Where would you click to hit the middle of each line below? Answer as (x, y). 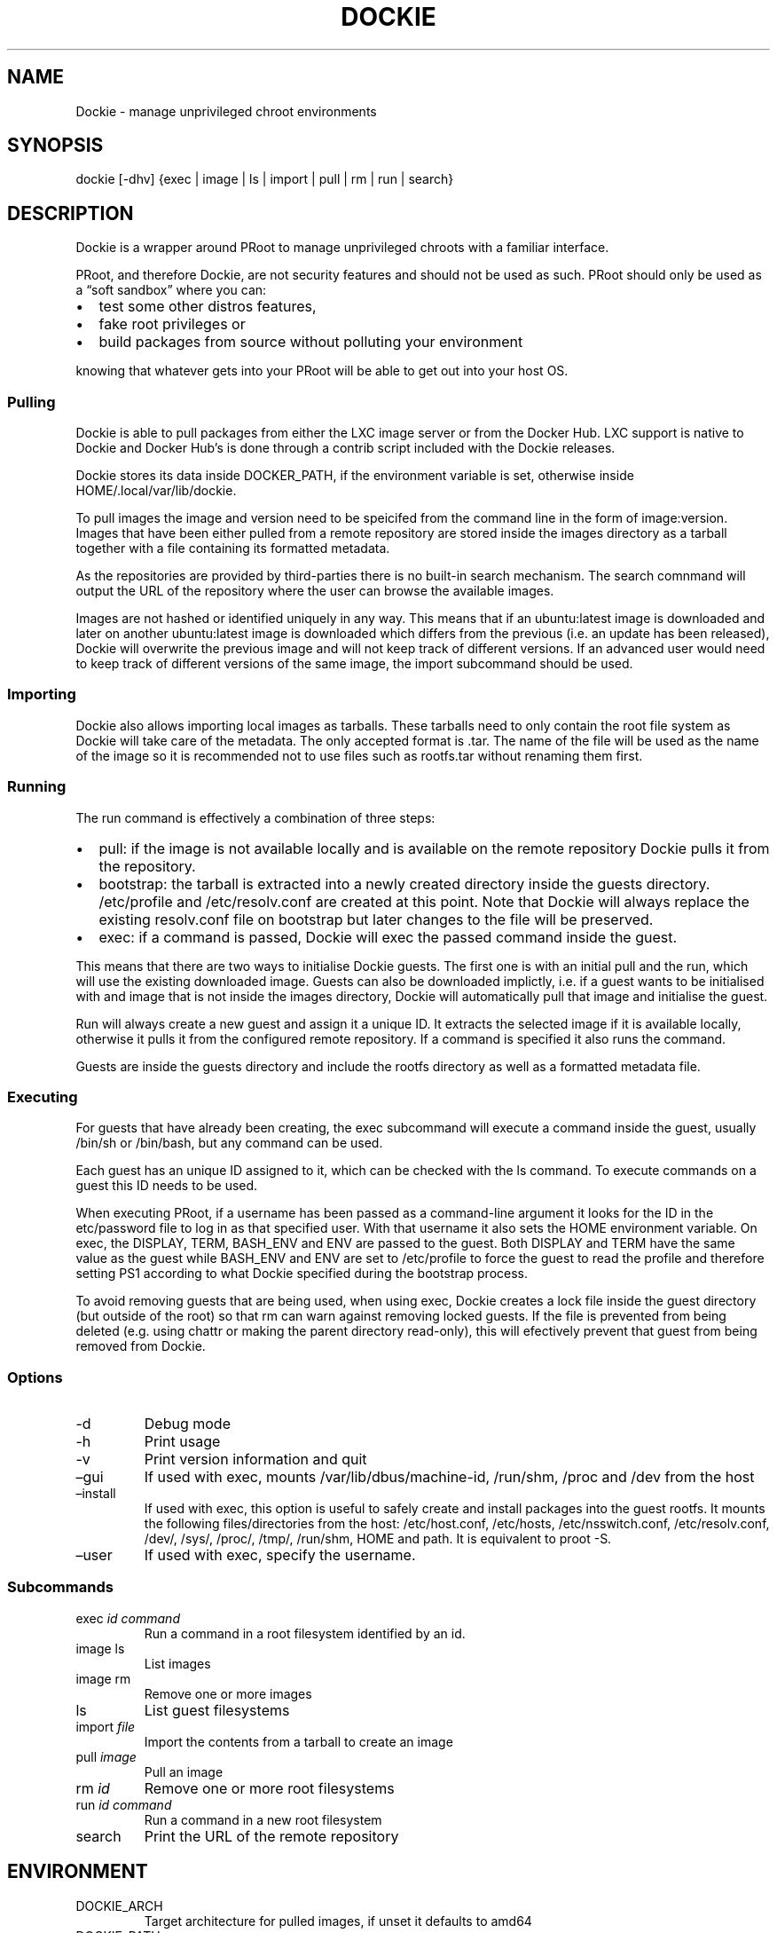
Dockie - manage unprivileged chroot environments (226, 111)
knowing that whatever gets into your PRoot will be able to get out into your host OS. (322, 371)
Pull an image (184, 1771)
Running (37, 787)
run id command (124, 1804)
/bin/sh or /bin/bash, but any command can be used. (229, 1143)
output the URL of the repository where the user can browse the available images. (315, 591)
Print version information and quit (255, 1460)
